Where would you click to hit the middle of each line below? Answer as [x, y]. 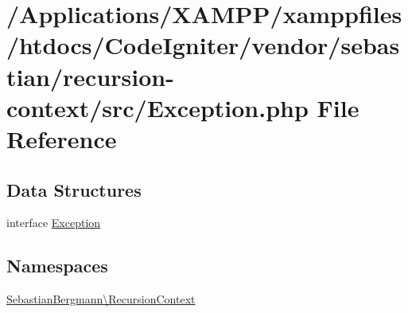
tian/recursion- [90, 76]
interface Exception [54, 223]
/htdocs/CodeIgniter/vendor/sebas [203, 45]
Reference [62, 138]
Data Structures [74, 189]
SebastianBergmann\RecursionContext [101, 299]
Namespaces [57, 266]
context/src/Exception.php [157, 107]
